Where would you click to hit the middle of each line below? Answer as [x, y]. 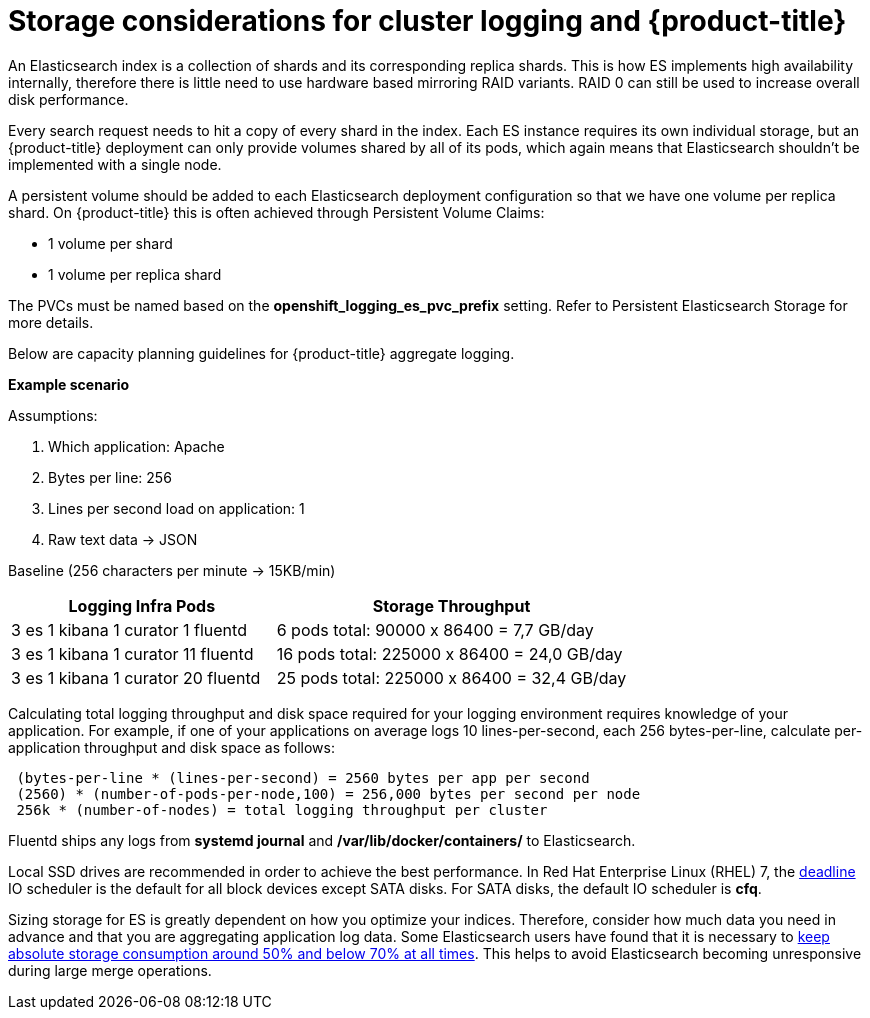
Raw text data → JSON [123, 539]
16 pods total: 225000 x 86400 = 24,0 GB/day [449, 653]
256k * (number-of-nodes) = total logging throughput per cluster [282, 809]
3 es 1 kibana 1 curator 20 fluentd [136, 677]
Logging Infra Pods [142, 605]
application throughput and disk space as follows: [171, 747]
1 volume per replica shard [135, 274]
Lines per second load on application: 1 [176, 508]
